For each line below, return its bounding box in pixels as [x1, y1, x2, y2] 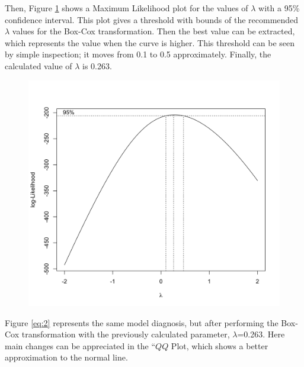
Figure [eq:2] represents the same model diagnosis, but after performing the [5, 316, 279, 329]
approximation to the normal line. [5, 351, 128, 363]
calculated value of [5, 59, 72, 72]
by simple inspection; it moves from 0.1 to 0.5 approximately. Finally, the [5, 48, 271, 60]
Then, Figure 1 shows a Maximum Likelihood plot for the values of [5, 2, 248, 14]
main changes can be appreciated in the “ [5, 339, 156, 352]
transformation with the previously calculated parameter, [21, 328, 230, 340]
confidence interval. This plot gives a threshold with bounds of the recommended [5, 13, 299, 25]
